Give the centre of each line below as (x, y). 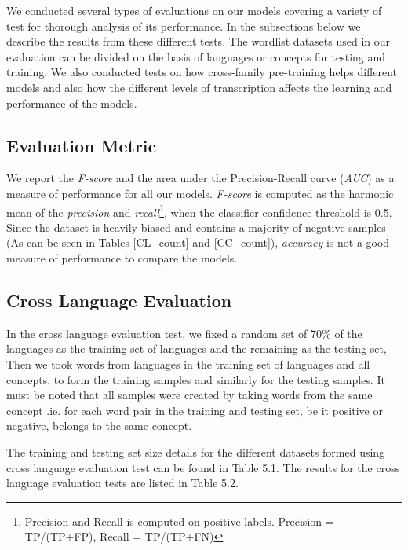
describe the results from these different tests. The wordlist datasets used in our (199, 41)
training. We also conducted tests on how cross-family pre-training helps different (202, 72)
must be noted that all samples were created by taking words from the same (189, 395)
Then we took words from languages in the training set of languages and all (188, 363)
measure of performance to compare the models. (122, 257)
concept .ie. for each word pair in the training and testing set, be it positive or (195, 410)
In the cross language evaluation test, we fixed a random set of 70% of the (184, 333)
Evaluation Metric (82, 145)
